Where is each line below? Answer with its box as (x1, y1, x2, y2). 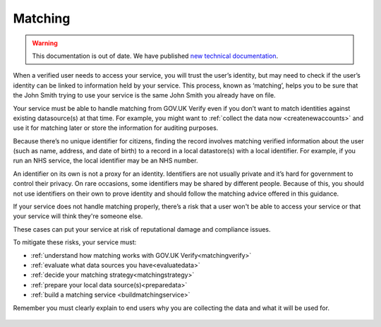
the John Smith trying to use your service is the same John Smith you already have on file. (13, 91, 276, 100)
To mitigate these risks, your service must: (13, 238, 137, 246)
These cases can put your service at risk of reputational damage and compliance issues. (13, 225, 271, 233)
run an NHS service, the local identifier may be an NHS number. (13, 156, 198, 165)
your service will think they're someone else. (13, 212, 143, 220)
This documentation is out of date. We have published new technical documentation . (32, 52, 279, 60)
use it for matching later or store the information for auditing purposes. (13, 124, 219, 132)
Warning (32, 39, 58, 47)
